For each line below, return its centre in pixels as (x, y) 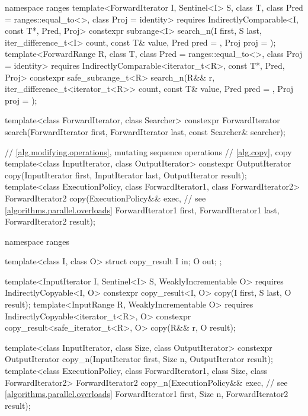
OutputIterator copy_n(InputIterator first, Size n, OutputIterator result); (139, 359)
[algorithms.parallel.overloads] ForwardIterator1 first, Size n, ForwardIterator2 (147, 394)
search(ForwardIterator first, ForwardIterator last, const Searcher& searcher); (145, 131)
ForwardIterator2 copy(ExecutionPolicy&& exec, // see (105, 198)
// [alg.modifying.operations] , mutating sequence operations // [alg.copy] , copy (148, 151)
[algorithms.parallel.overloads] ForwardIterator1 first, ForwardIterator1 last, (142, 209)
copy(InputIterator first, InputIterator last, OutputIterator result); (126, 175)
